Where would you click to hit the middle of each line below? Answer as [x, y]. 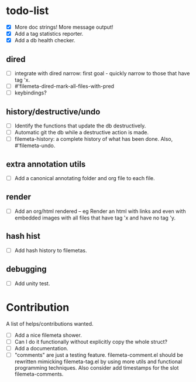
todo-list [27, 11]
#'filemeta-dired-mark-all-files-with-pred [64, 86]
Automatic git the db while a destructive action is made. [82, 132]
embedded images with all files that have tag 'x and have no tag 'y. [95, 218]
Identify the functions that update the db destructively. [80, 126]
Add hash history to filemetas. [51, 250]
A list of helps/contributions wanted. [50, 323]
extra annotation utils [46, 164]
